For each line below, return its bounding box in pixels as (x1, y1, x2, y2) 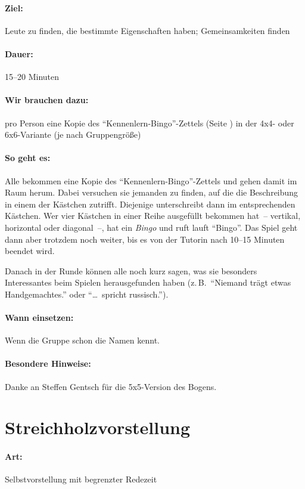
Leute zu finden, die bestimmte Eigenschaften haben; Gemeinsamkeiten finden (5, 24, 290, 36)
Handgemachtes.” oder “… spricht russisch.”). (5, 287, 169, 300)
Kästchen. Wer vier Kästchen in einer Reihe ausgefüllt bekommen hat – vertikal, (5, 209, 301, 222)
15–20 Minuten (5, 70, 60, 83)
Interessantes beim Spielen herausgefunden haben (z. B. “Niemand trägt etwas (5, 276, 291, 289)
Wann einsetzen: (5, 311, 74, 324)
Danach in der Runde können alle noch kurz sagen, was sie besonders (5, 264, 257, 277)
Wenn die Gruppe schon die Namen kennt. (5, 334, 160, 346)
